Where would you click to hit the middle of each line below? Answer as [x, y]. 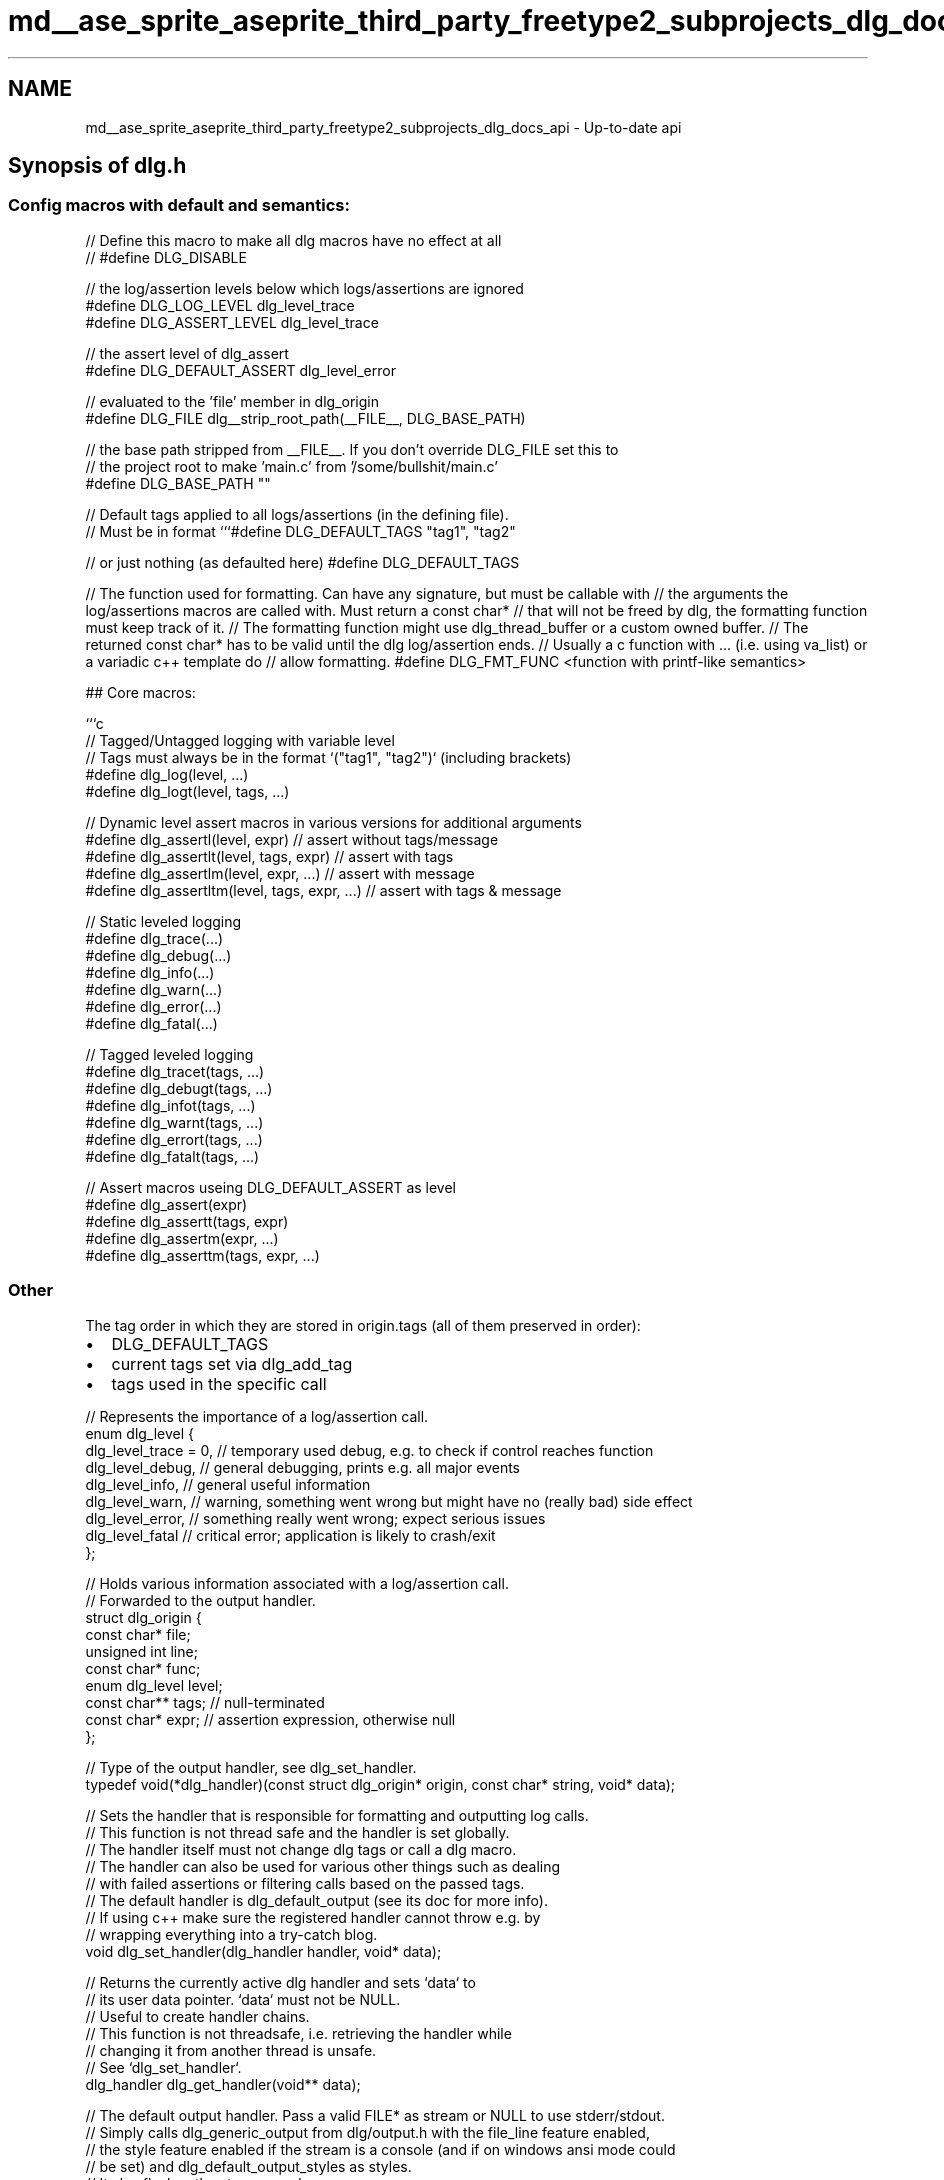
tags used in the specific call [219, 1383]
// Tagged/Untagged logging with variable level [240, 740]
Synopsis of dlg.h [97, 166]
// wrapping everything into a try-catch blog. [231, 1934]
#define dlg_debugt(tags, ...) [179, 1088]
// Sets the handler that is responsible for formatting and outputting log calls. [337, 1815]
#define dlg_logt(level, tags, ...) [187, 791]
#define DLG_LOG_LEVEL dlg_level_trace [220, 305]
